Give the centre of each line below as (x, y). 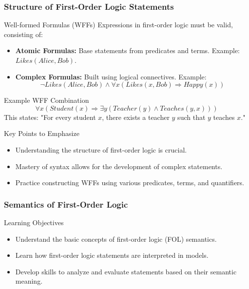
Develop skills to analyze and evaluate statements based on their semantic (126, 271)
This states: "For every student (50, 117)
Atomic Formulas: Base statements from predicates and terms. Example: (128, 50)
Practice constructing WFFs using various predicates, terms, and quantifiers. (130, 183)
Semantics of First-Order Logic (66, 204)
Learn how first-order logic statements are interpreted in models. (112, 255)
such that (192, 117)
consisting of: (23, 34)
